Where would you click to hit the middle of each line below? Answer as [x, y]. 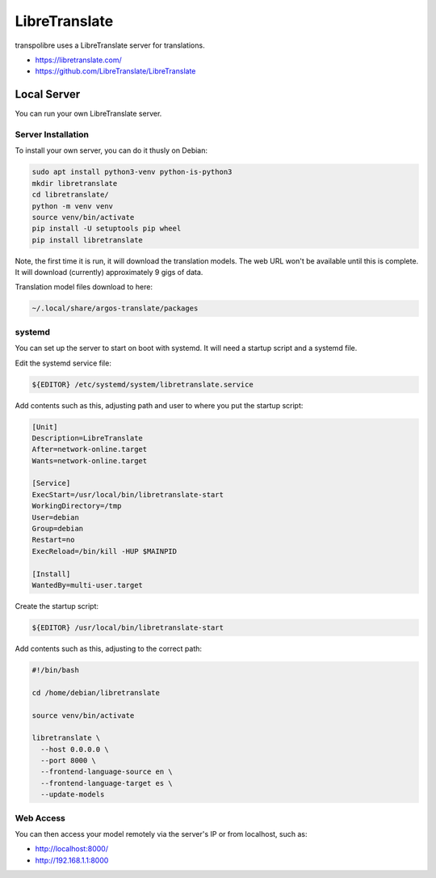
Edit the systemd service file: [63, 363]
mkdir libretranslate [75, 183]
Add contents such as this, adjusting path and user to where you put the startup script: [159, 405]
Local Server [48, 94]
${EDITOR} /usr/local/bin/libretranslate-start [128, 627]
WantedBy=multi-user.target [87, 585]
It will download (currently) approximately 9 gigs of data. [109, 272]
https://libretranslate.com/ [79, 60]
